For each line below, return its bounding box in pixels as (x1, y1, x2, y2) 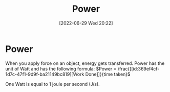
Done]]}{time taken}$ (85, 71, 131, 77)
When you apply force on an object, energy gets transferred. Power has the (5, 60, 165, 66)
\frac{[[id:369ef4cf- (117, 65, 160, 72)
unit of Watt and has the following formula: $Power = (5, 65, 117, 72)
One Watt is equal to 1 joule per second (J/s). (5, 81, 100, 87)
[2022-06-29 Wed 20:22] (59, 20, 113, 26)
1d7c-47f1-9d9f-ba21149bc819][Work (5, 71, 84, 77)
